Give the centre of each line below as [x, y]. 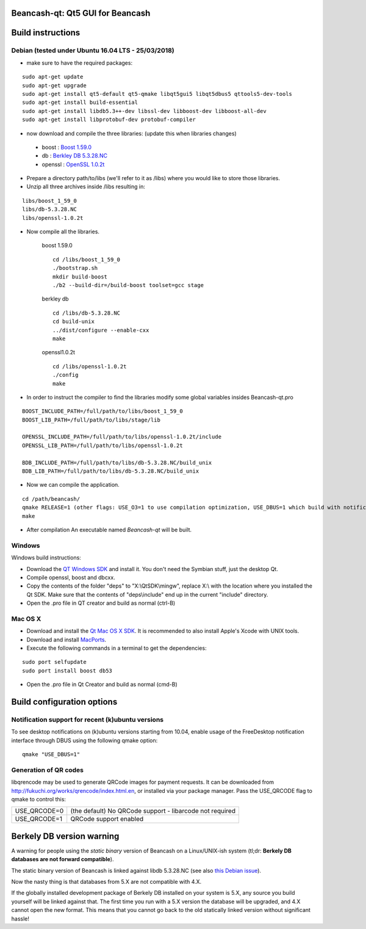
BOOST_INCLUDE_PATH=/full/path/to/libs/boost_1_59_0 [102, 411]
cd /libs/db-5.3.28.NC [87, 313]
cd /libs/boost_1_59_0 [87, 259]
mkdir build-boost [80, 277]
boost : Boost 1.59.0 [66, 147]
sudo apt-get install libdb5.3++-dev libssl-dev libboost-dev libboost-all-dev [144, 111]
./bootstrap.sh [75, 268]
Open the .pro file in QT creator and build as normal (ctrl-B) [101, 603]
